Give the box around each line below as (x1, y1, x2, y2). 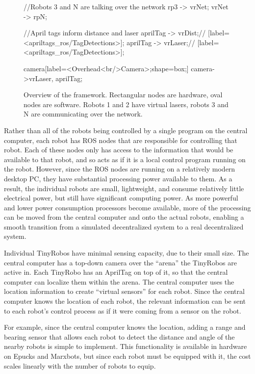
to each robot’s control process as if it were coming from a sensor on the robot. (4, 305, 241, 316)
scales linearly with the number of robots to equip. (4, 360, 156, 371)
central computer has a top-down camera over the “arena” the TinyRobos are (4, 257, 237, 267)
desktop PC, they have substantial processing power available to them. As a (4, 173, 232, 183)
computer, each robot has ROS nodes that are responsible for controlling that (4, 135, 237, 145)
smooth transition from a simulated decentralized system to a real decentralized (4, 221, 244, 231)
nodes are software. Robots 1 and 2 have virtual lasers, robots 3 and (24, 99, 229, 109)
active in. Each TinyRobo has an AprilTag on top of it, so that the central (4, 267, 228, 277)
